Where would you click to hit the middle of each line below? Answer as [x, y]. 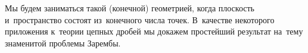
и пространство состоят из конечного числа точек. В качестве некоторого [140, 19]
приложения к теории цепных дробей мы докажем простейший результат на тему [154, 31]
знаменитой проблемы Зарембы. [63, 43]
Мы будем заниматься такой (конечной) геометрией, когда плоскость [130, 8]
